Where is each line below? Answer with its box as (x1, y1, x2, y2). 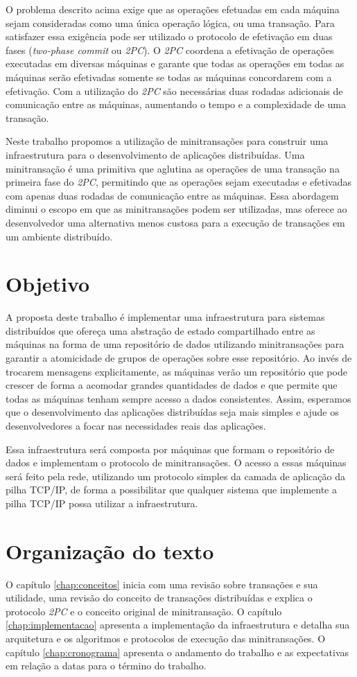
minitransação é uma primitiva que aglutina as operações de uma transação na (6, 161, 340, 175)
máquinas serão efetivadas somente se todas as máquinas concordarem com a (6, 69, 332, 84)
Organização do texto (6, 536, 214, 565)
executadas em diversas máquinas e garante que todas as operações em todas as (6, 56, 345, 71)
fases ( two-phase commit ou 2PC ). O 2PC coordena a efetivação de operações (6, 42, 334, 57)
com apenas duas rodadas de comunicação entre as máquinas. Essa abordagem (6, 188, 339, 202)
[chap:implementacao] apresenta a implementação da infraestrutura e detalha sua (6, 617, 350, 632)
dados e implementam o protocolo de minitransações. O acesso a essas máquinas (6, 455, 347, 470)
